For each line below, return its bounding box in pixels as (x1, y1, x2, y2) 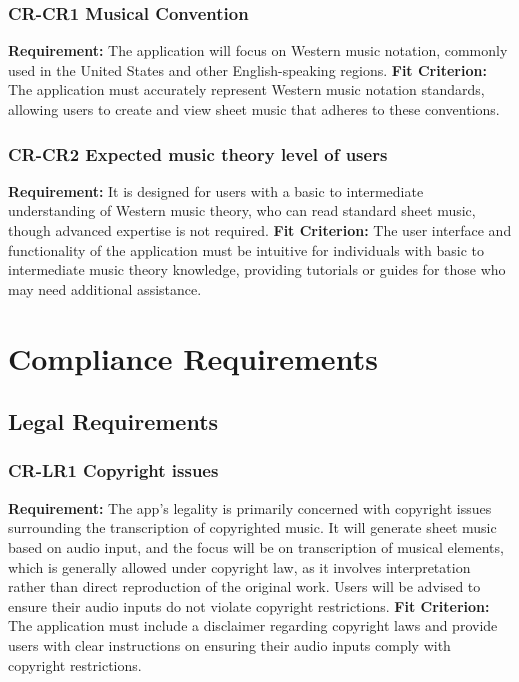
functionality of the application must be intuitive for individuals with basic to (8, 239, 484, 260)
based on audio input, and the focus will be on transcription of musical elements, (8, 536, 504, 557)
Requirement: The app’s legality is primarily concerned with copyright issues (8, 497, 492, 518)
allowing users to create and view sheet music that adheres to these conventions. (8, 99, 500, 119)
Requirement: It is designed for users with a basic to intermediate (8, 180, 424, 201)
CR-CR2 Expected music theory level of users (8, 141, 388, 166)
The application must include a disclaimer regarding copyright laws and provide (8, 615, 498, 636)
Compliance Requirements (8, 337, 378, 378)
